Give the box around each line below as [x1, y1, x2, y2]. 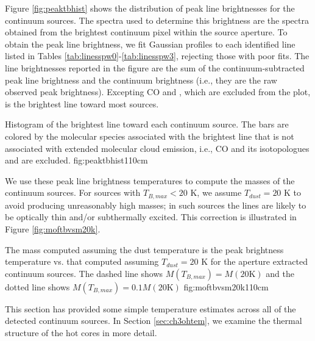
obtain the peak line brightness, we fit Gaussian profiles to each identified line [5, 37, 296, 50]
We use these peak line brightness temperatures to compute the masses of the [5, 174, 295, 187]
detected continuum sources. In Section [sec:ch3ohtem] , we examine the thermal [5, 314, 302, 327]
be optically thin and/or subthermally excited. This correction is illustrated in [5, 210, 297, 223]
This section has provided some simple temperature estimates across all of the [5, 302, 296, 315]
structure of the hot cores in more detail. [5, 326, 157, 339]
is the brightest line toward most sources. [5, 97, 159, 110]
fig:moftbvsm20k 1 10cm [183, 280, 269, 293]
